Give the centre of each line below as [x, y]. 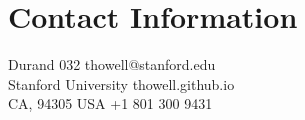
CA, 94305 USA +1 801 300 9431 [110, 103]
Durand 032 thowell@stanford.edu [112, 64]
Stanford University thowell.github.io [121, 83]
